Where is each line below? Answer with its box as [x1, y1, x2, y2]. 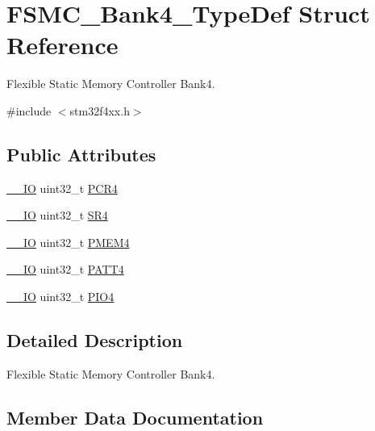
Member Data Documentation [6, 404, 264, 429]
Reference [6, 28, 119, 61]
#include [6, 102, 52, 119]
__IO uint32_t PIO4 [6, 288, 115, 305]
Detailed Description [6, 328, 183, 353]
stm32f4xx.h [69, 102, 130, 119]
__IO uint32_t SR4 [6, 207, 108, 224]
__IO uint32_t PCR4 [6, 179, 118, 196]
